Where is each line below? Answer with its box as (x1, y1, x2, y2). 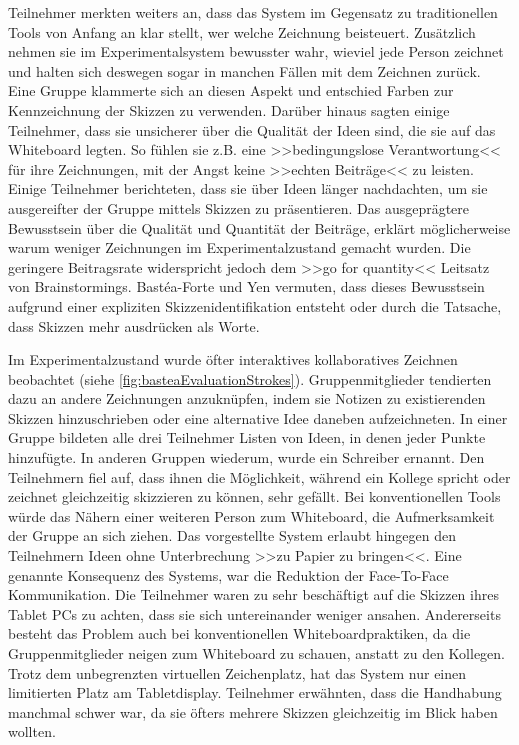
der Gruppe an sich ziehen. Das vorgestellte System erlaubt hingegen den (8, 525, 456, 546)
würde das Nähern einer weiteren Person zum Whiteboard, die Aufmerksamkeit (8, 505, 495, 526)
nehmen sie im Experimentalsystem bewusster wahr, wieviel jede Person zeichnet (8, 41, 504, 62)
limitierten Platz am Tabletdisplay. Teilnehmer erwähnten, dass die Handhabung (8, 682, 502, 703)
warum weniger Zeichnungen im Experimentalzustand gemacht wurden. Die (8, 237, 471, 258)
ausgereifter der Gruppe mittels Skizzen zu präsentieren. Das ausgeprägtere (8, 197, 470, 218)
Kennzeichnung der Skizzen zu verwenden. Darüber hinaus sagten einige (8, 99, 450, 120)
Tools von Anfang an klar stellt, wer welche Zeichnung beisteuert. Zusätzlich (8, 21, 476, 42)
